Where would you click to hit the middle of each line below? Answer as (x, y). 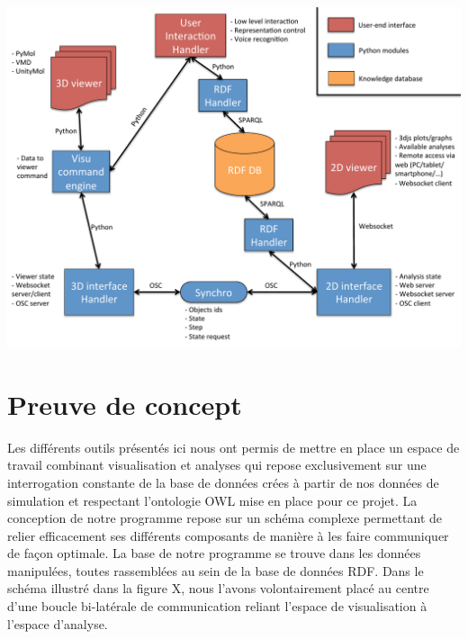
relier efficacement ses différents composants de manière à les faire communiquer (228, 535)
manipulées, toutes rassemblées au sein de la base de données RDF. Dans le (216, 570)
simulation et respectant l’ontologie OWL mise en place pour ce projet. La (212, 500)
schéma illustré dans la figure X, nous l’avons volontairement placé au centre (218, 588)
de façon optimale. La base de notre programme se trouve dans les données (214, 553)
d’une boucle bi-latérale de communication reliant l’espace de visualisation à (217, 606)
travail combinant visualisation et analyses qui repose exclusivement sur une (217, 465)
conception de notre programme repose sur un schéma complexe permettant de (225, 518)
